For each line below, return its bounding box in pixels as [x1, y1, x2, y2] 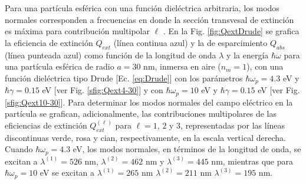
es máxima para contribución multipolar [5, 25, 150, 37]
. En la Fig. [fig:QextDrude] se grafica [163, 25, 300, 37]
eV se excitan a [40, 166, 95, 179]
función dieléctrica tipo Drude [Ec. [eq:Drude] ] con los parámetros [5, 71, 243, 84]
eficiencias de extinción [5, 119, 87, 131]
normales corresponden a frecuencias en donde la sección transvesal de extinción [5, 13, 294, 25]
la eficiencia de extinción [5, 36, 93, 48]
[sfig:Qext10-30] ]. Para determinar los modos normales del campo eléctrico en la [5, 96, 293, 108]
